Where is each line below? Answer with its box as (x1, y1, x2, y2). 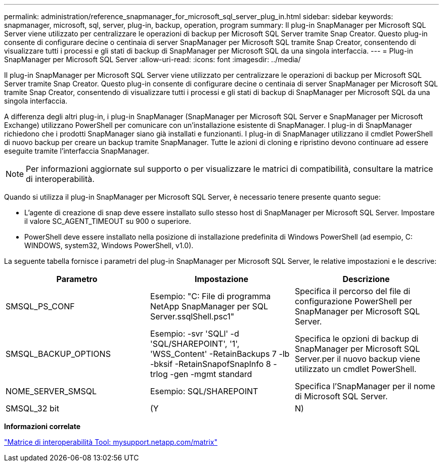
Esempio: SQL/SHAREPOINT (150, 386, 258, 396)
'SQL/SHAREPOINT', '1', (150, 339, 240, 349)
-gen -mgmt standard (170, 369, 252, 379)
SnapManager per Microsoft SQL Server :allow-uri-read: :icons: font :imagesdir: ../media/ (4, 55, 301, 64)
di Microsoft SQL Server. (294, 391, 388, 401)
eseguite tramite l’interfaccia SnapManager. (4, 147, 149, 155)
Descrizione (342, 274, 390, 284)
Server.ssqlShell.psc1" (150, 311, 235, 321)
